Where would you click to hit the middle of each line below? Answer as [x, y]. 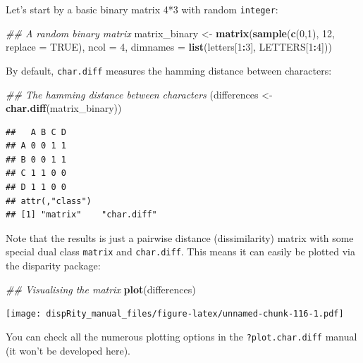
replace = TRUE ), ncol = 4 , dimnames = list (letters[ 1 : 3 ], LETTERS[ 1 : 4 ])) [169, 47]
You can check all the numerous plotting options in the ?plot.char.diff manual [181, 336]
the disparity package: [53, 266]
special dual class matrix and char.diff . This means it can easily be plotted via [180, 251]
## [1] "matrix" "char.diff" [81, 215]
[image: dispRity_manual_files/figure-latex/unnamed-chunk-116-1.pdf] [175, 314]
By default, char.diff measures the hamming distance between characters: [169, 70]
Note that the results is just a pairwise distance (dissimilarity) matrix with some [180, 237]
